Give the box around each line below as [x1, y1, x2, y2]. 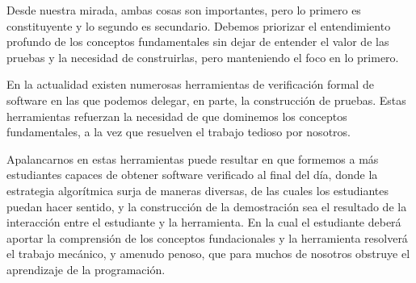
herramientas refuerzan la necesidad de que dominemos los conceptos [6, 107, 347, 124]
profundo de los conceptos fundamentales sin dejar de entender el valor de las [6, 33, 389, 50]
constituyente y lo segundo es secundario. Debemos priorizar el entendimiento [6, 17, 391, 34]
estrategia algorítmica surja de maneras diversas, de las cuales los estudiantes [6, 181, 389, 198]
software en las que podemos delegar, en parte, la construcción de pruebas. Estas [6, 91, 406, 108]
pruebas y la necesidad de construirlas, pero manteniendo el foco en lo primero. [6, 48, 399, 65]
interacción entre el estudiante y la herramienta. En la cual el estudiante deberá [6, 214, 401, 231]
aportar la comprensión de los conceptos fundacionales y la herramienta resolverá [6, 229, 408, 246]
